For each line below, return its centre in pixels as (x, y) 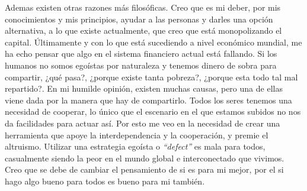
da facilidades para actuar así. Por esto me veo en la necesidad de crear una (143, 123)
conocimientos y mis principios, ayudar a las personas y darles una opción (139, 19)
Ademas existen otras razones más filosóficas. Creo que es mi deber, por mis (143, 7)
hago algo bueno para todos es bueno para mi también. (105, 181)
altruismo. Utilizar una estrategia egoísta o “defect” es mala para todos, (135, 146)
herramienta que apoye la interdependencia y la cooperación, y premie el (137, 135)
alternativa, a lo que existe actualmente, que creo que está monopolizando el (143, 30)
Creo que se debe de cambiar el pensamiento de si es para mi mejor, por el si (144, 169)
